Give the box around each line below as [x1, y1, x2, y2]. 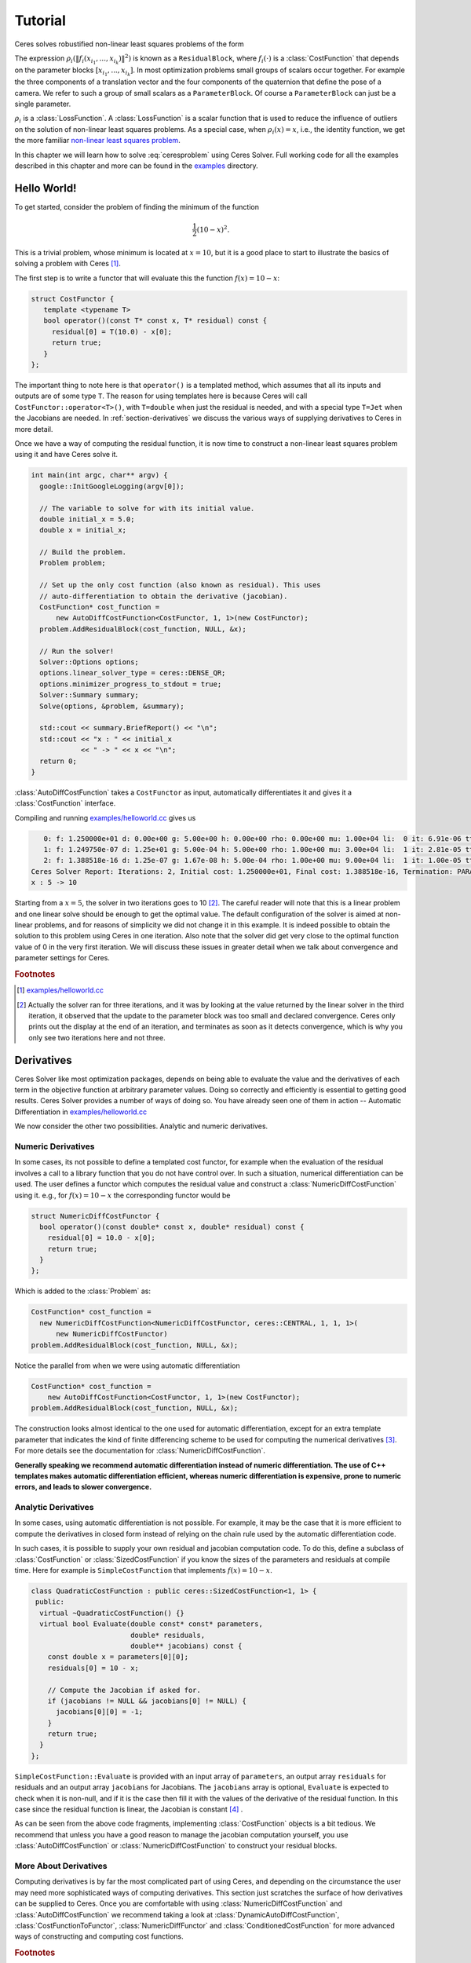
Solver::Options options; [39, 658, 139, 667]
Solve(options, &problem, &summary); [39, 701, 184, 711]
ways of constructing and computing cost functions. [14, 1932, 184, 1941]
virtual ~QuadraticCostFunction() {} [39, 1608, 184, 1618]
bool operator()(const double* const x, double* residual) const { [39, 1222, 305, 1231]
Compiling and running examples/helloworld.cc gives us [14, 813, 196, 822]
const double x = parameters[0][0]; [47, 1653, 188, 1661]
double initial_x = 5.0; [39, 514, 135, 524]
